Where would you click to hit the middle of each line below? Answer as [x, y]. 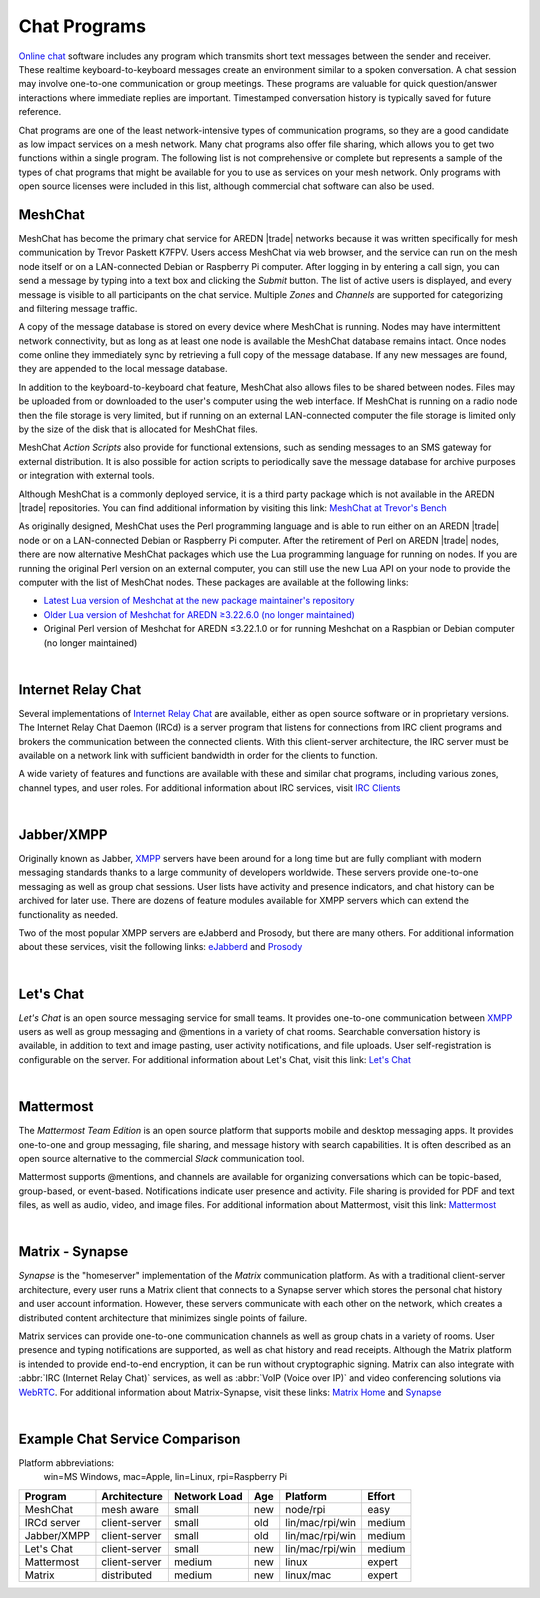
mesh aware [130, 1509]
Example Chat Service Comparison [129, 1438]
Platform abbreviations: [66, 1462]
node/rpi [305, 1509]
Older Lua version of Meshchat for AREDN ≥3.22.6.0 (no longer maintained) [199, 614]
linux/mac [308, 1575]
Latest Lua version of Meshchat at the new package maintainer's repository [199, 601]
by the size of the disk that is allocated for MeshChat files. [138, 429]
